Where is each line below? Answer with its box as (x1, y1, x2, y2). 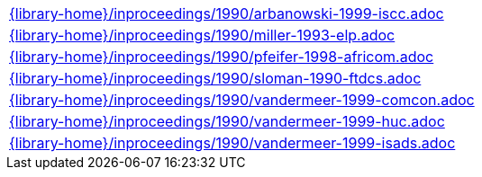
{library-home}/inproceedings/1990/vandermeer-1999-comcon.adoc (9, 91, 475, 109)
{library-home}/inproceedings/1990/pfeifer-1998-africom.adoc (9, 48, 434, 66)
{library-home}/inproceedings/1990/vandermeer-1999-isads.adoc (9, 134, 456, 152)
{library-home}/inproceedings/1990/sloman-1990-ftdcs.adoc (9, 69, 422, 87)
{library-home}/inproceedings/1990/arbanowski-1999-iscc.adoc (9, 4, 444, 22)
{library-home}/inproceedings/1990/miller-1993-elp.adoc (9, 26, 396, 44)
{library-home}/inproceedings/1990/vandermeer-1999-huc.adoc (9, 112, 445, 130)
